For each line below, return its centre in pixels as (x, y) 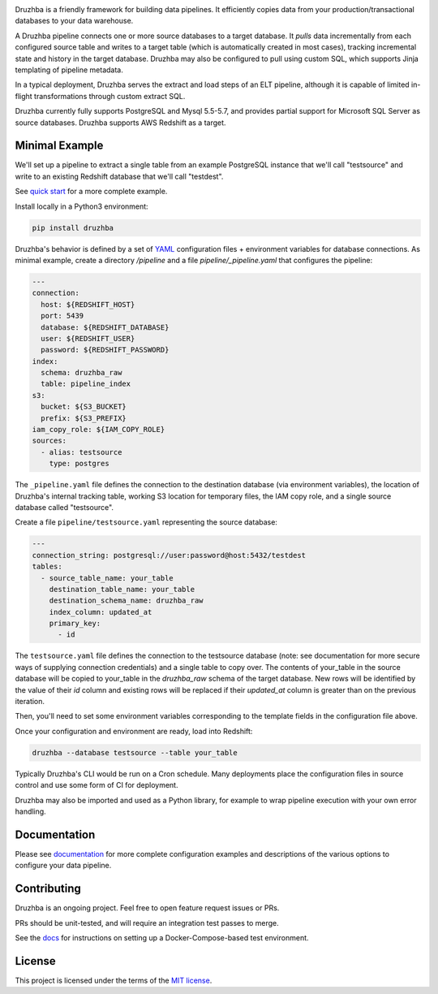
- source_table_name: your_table (107, 578)
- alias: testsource (82, 452)
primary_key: (75, 624)
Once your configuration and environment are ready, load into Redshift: (134, 731)
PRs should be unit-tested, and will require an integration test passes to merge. (147, 923)
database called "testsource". (64, 507)
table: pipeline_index (86, 384)
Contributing (48, 889)
